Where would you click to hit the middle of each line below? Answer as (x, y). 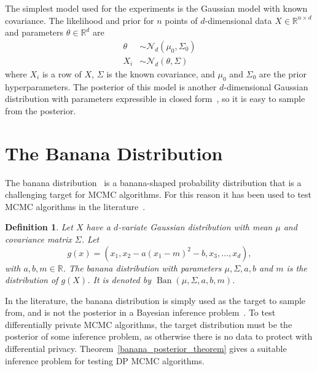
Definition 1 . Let (39, 227)
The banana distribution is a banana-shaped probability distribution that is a (153, 182)
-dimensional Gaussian (266, 86)
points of (181, 20)
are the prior (283, 73)
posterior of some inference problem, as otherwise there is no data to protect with (159, 336)
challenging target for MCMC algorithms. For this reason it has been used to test (158, 194)
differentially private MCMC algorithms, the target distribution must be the (149, 324)
